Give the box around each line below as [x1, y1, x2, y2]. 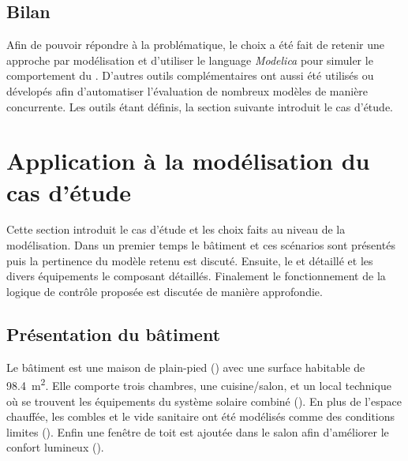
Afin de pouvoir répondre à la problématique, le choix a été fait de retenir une [6, 36, 384, 53]
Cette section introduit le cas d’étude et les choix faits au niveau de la [6, 221, 346, 238]
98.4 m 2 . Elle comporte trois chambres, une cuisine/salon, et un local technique [6, 375, 391, 393]
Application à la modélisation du [6, 144, 370, 177]
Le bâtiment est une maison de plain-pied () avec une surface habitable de [6, 358, 365, 375]
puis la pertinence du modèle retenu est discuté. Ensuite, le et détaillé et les [6, 252, 373, 268]
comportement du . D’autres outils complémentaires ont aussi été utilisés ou [6, 67, 374, 84]
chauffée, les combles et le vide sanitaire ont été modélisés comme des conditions [6, 408, 395, 425]
